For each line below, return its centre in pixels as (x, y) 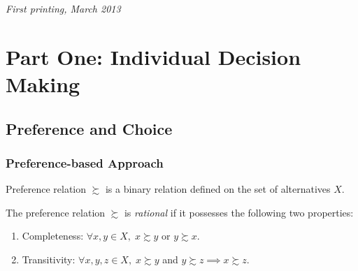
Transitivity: (49, 259)
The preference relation (56, 212)
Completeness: (53, 236)
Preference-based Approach (85, 162)
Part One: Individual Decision (153, 56)
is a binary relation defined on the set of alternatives (218, 189)
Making (43, 83)
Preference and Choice (89, 128)
